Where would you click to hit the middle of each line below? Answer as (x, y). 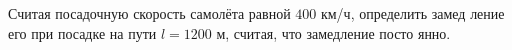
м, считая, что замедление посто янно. (333, 32)
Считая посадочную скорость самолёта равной (149, 13)
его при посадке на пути (82, 32)
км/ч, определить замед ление (412, 13)
